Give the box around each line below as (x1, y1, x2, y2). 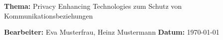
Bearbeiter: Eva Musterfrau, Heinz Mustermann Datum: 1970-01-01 (4, 27, 220, 37)
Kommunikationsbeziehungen (4, 10, 93, 20)
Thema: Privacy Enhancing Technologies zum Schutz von (4, 1, 182, 11)
